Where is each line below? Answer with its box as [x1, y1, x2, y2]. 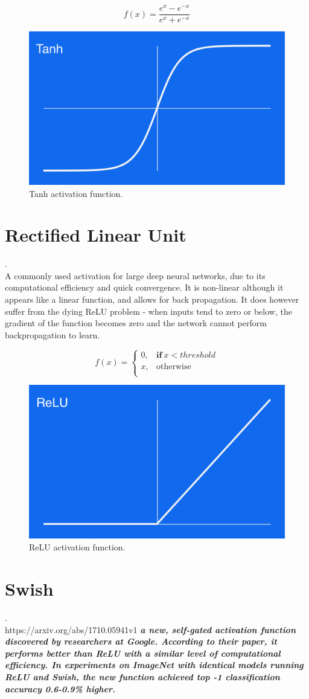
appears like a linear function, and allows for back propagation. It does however [5, 293, 299, 306]
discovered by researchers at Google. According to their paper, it [5, 635, 277, 648]
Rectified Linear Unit [5, 222, 186, 247]
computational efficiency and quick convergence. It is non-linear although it [5, 281, 284, 294]
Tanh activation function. [29, 187, 123, 199]
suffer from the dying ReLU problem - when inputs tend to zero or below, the [5, 304, 292, 317]
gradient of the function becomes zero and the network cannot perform [5, 317, 267, 329]
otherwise [156, 362, 191, 371]
